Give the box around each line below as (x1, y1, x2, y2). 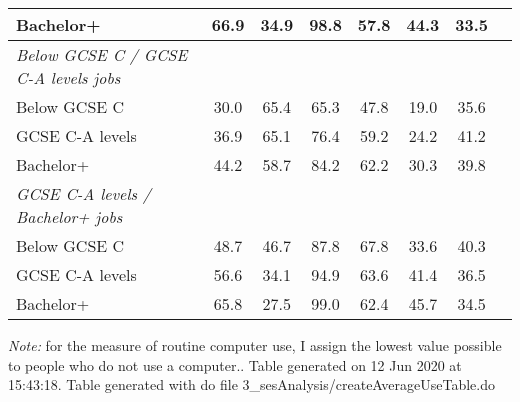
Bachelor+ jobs (16, 205, 123, 228)
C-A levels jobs (16, 66, 121, 89)
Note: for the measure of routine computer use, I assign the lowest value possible (8, 335, 502, 355)
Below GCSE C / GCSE (16, 43, 188, 66)
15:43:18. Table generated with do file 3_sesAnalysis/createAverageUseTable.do (8, 374, 495, 395)
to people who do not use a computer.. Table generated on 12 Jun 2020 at (8, 354, 462, 375)
